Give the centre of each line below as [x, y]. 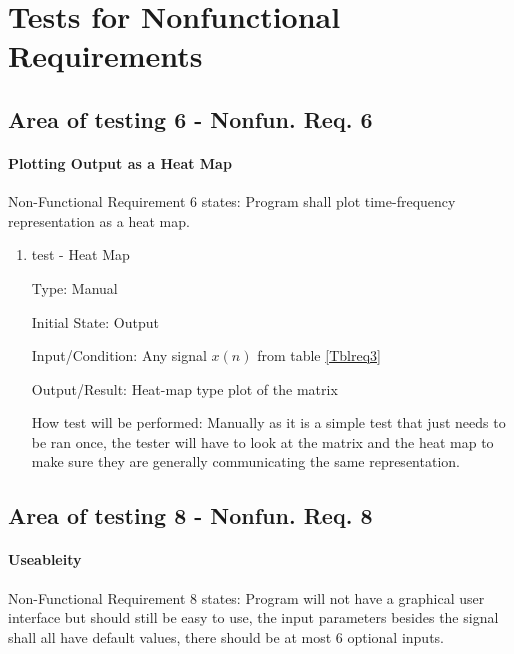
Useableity [45, 559]
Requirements [105, 55]
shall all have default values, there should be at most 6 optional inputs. [226, 636]
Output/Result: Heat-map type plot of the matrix [184, 388]
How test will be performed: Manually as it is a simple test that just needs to [268, 422]
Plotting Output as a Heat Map [120, 162]
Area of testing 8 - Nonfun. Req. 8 [190, 515]
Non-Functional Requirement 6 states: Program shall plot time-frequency [232, 201]
